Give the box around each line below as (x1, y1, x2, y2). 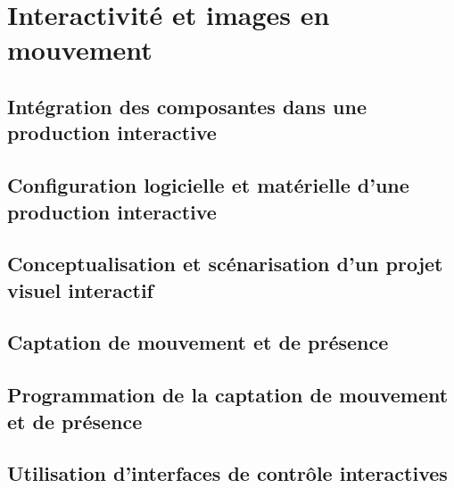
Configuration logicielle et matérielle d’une (7, 171, 409, 199)
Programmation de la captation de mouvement (7, 381, 449, 409)
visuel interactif (7, 276, 153, 303)
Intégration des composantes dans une (7, 92, 367, 120)
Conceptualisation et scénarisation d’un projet (7, 250, 443, 277)
